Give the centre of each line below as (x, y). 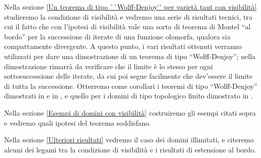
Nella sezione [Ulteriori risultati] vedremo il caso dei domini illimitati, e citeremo (129, 140)
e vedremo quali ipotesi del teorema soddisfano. (78, 122)
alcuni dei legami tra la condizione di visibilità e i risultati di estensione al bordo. (130, 149)
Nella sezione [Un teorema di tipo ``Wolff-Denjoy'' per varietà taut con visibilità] (130, 7)
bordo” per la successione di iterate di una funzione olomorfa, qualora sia (117, 36)
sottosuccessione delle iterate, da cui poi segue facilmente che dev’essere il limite (128, 76)
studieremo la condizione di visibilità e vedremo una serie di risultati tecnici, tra (128, 16)
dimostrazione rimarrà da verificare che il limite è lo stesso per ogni (108, 66)
